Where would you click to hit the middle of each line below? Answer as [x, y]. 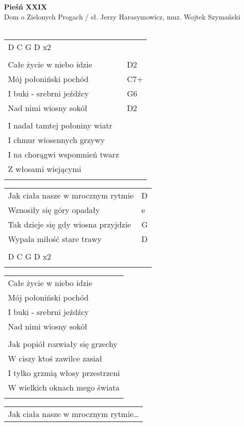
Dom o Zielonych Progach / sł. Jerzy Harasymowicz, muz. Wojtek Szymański [122, 16]
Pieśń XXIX [26, 6]
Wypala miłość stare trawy [55, 238]
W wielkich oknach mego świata [64, 387]
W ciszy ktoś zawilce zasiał [55, 358]
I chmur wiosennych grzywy [56, 139]
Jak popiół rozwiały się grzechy [63, 343]
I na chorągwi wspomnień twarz [64, 154]
